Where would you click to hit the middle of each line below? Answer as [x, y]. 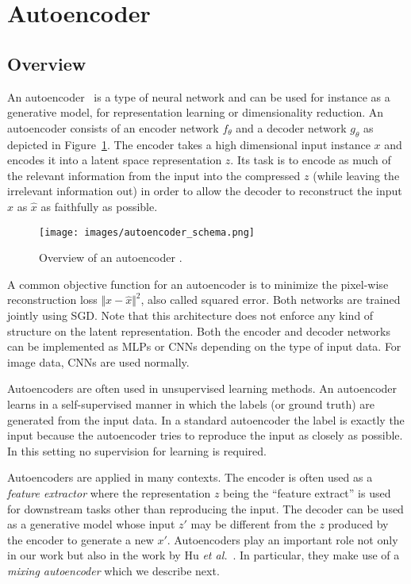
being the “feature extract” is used [307, 492]
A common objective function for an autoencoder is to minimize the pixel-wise [198, 284]
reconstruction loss [52, 300]
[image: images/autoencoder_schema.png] [147, 232]
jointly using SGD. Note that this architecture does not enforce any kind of [190, 315]
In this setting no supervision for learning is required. [137, 450]
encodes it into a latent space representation [115, 160]
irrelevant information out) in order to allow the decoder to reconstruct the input [205, 191]
